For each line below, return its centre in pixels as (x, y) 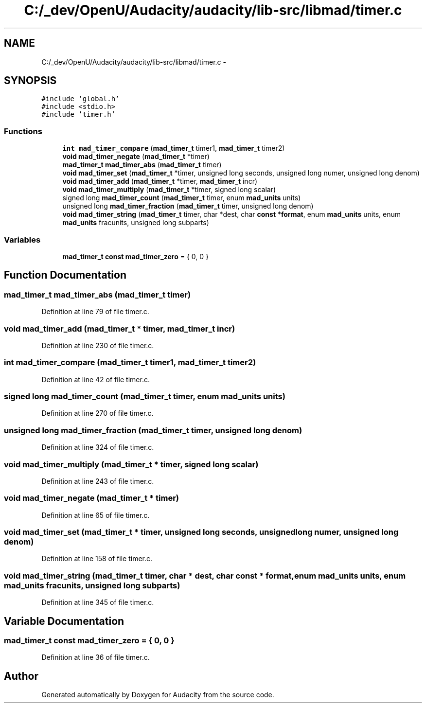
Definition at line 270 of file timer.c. (98, 413)
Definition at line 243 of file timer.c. (98, 481)
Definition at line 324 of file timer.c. (98, 447)
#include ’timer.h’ (79, 115)
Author (21, 676)
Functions (23, 131)
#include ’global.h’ (80, 99)
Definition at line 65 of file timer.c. (96, 515)
